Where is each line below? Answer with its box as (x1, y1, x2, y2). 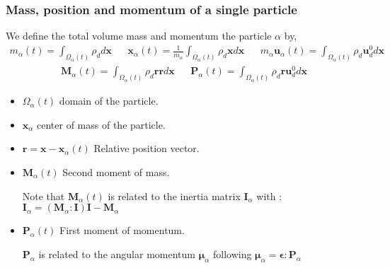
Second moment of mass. (62, 164, 170, 179)
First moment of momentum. (59, 223, 185, 238)
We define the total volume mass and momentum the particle (6, 28, 272, 43)
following (212, 246, 252, 261)
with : (256, 188, 282, 203)
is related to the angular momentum (38, 246, 195, 261)
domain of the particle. (59, 93, 159, 108)
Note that (22, 188, 65, 203)
